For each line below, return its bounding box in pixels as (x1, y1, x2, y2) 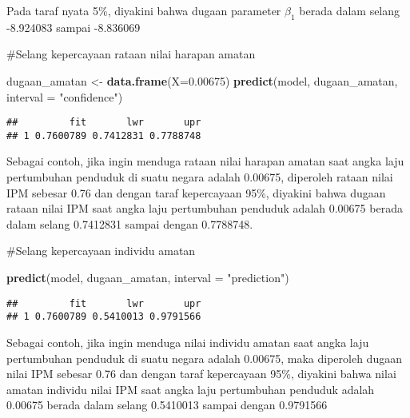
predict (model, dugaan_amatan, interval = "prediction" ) (6, 269, 289, 286)
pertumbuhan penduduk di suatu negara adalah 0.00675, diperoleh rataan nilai (6, 169, 393, 185)
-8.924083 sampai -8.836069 (6, 18, 141, 35)
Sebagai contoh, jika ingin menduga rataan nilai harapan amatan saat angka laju (6, 153, 404, 169)
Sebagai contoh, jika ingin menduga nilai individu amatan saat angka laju (6, 333, 369, 350)
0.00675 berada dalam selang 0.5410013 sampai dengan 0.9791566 (6, 396, 328, 413)
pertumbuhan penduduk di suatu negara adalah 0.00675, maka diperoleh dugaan (6, 349, 402, 366)
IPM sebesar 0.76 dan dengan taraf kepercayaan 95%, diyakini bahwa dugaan (6, 184, 386, 201)
